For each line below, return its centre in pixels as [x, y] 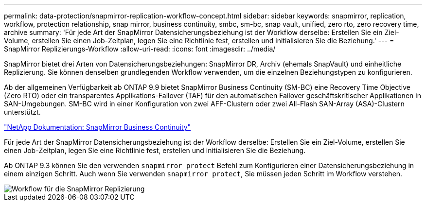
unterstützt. [22, 112]
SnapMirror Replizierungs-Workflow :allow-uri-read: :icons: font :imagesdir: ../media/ [140, 49]
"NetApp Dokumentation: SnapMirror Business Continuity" [98, 127]
